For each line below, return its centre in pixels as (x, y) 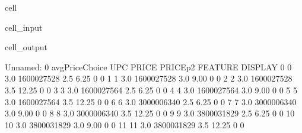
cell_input (24, 27)
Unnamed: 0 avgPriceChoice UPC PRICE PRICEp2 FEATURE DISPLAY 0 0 (148, 66)
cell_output (26, 47)
